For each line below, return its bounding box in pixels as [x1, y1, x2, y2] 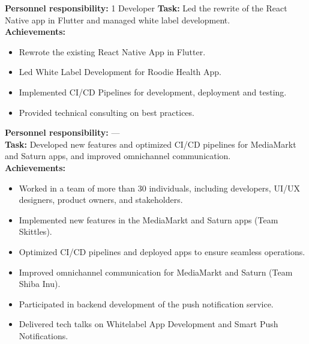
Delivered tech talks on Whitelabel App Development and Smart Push [19, 318, 278, 330]
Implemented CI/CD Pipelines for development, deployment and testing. [19, 85, 287, 98]
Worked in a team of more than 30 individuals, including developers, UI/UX [19, 181, 300, 194]
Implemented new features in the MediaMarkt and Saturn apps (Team [19, 213, 278, 226]
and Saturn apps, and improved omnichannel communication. [5, 149, 231, 162]
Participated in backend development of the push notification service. [19, 297, 274, 310]
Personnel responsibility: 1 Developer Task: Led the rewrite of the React [5, 2, 287, 14]
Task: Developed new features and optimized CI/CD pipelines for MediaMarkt [5, 137, 296, 150]
